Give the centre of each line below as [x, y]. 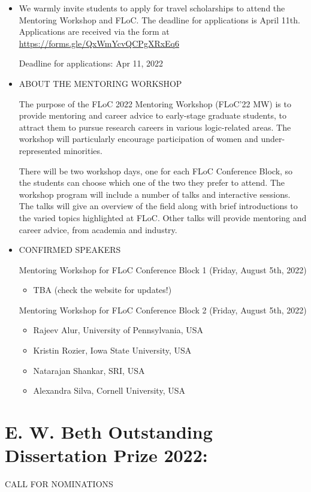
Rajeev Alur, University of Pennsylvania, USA [118, 330]
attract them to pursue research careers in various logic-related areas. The [155, 127]
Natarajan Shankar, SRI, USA [89, 370]
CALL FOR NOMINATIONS [59, 484]
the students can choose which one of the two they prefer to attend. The [152, 182]
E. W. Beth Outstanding [109, 432]
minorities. [83, 150]
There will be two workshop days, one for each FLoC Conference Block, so [156, 170]
